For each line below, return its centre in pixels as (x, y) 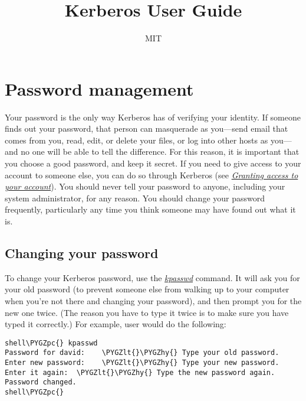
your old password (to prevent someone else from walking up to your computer (147, 289)
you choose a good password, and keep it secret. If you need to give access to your (153, 163)
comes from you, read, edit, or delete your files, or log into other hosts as (136, 140)
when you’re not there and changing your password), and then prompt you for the (153, 300)
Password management (99, 88)
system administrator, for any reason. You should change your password (135, 198)
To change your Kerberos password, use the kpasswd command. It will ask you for (152, 277)
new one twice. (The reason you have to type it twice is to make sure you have (147, 312)
